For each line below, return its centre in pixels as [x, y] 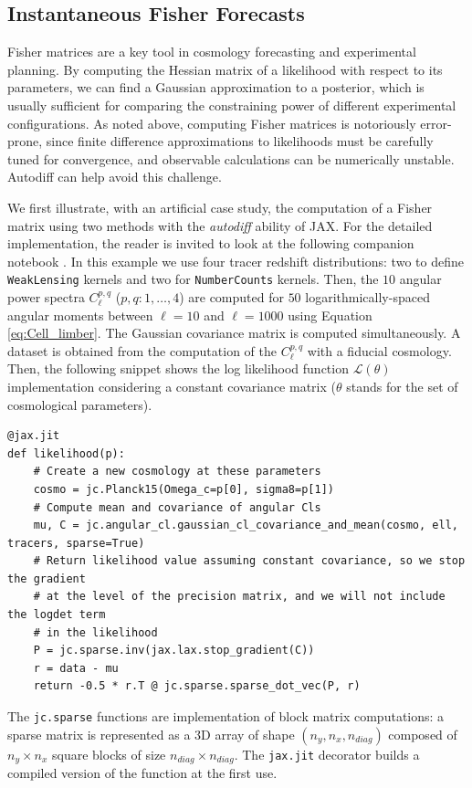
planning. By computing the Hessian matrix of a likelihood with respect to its [225, 69]
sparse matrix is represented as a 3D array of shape [151, 734]
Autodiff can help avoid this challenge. [115, 177]
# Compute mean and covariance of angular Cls [177, 507]
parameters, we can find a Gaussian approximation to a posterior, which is [216, 87]
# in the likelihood [95, 632]
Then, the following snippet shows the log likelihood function [178, 368]
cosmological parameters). [80, 404]
